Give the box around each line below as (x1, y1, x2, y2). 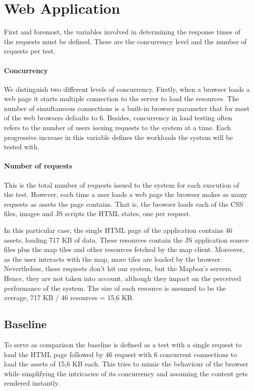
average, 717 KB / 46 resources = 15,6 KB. (4, 292, 134, 303)
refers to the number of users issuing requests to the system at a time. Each (4, 122, 231, 133)
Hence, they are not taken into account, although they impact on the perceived (4, 273, 241, 283)
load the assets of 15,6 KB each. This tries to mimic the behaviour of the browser (4, 359, 249, 369)
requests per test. (4, 46, 56, 56)
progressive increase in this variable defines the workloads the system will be (4, 132, 233, 142)
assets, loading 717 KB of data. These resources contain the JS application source (4, 234, 249, 245)
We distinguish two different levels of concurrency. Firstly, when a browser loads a (4, 84, 250, 94)
